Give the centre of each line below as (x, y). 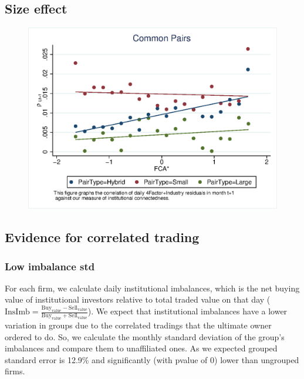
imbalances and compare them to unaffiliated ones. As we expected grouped (141, 348)
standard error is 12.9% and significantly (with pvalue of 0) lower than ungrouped (152, 359)
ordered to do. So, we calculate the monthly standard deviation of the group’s (145, 336)
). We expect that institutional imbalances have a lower (188, 311)
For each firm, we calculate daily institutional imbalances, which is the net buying (152, 288)
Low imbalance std (50, 266)
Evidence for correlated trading (102, 237)
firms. (15, 371)
